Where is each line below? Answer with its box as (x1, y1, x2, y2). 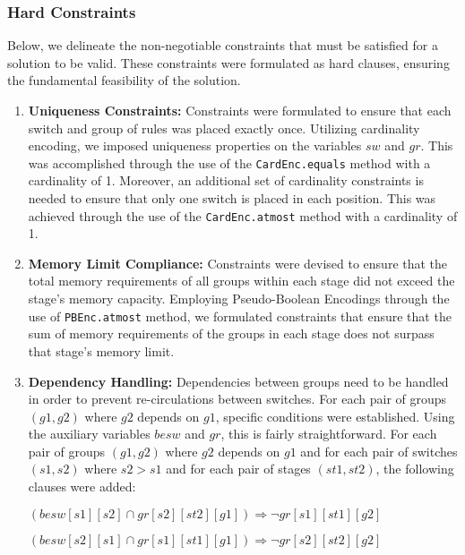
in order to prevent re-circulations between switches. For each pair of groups (28, 389, 447, 408)
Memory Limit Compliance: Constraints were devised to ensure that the (28, 253, 448, 272)
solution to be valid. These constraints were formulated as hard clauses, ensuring (7, 53, 450, 72)
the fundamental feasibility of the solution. (7, 71, 241, 90)
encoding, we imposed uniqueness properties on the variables (28, 136, 362, 155)
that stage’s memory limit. (28, 341, 175, 360)
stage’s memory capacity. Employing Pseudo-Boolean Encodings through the (28, 289, 450, 308)
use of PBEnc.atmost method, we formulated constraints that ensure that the (28, 306, 452, 325)
